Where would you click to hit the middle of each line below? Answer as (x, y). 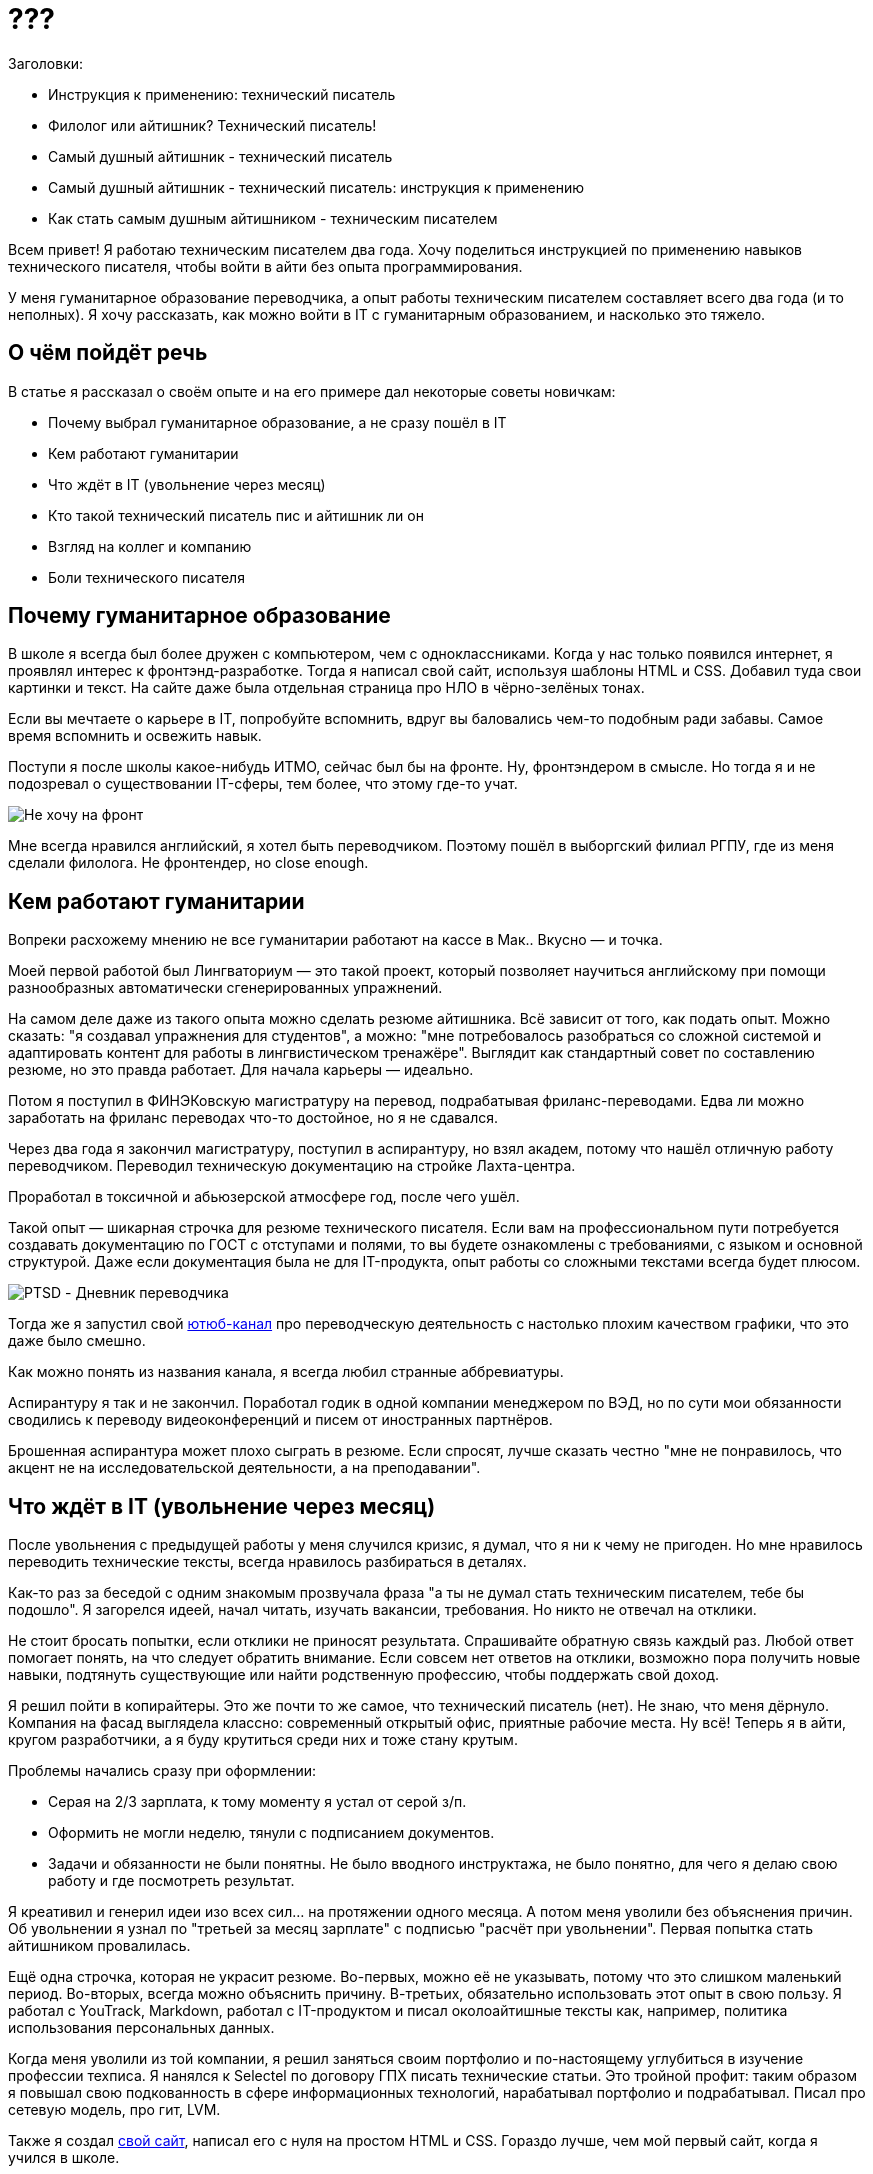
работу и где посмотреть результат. (171, 1881)
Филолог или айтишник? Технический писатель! (212, 125)
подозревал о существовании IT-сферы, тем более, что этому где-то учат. (263, 784)
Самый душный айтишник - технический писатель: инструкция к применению (316, 187)
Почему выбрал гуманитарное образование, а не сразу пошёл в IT (277, 422)
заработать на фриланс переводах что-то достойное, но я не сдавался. (253, 1118)
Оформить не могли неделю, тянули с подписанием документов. (271, 1833)
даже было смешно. (77, 1341)
